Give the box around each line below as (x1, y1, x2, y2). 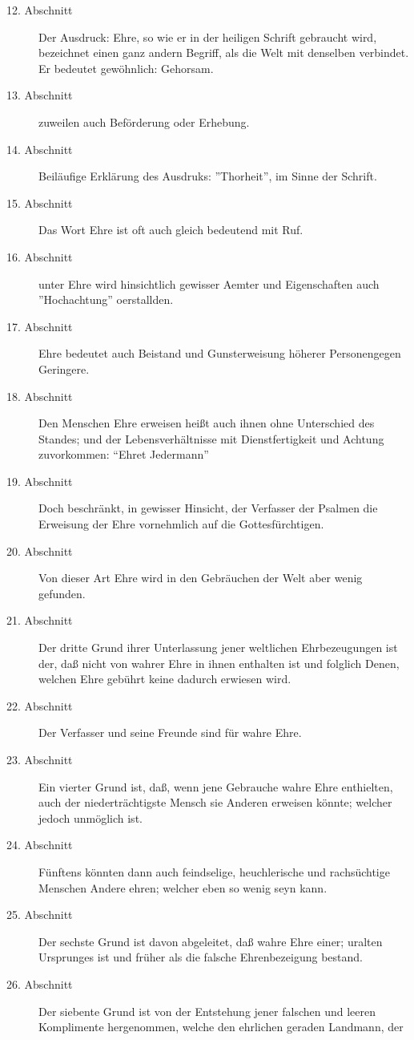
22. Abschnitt (6, 697, 73, 714)
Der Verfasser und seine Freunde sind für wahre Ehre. (38, 724, 302, 741)
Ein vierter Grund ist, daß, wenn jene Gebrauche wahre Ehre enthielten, (38, 778, 393, 795)
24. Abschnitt (6, 836, 73, 853)
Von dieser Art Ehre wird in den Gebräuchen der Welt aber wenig (38, 569, 363, 586)
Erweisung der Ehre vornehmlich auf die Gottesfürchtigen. (38, 516, 324, 532)
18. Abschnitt (6, 387, 73, 404)
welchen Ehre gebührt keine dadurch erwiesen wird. (38, 670, 291, 687)
